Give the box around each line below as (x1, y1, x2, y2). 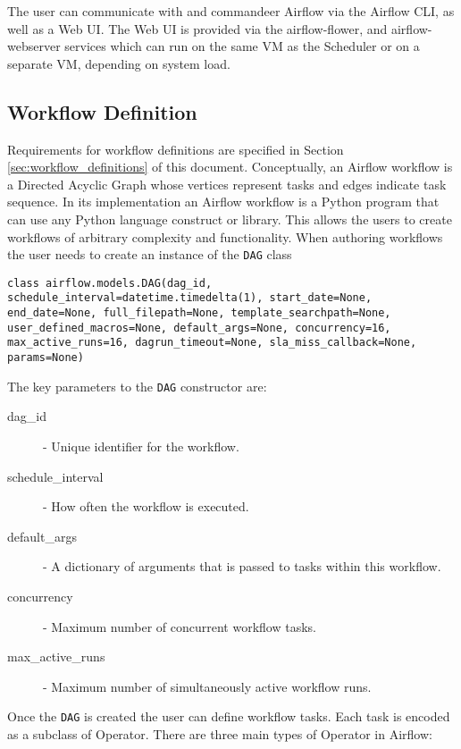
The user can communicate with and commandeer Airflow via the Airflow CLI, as (7, 2, 455, 20)
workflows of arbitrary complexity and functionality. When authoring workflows (7, 227, 443, 246)
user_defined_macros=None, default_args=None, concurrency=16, (7, 321, 391, 334)
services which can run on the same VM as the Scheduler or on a (64, 37, 420, 55)
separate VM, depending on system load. (7, 54, 230, 72)
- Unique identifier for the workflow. (43, 436, 239, 455)
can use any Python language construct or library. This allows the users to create (7, 209, 452, 228)
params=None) (7, 351, 84, 365)
